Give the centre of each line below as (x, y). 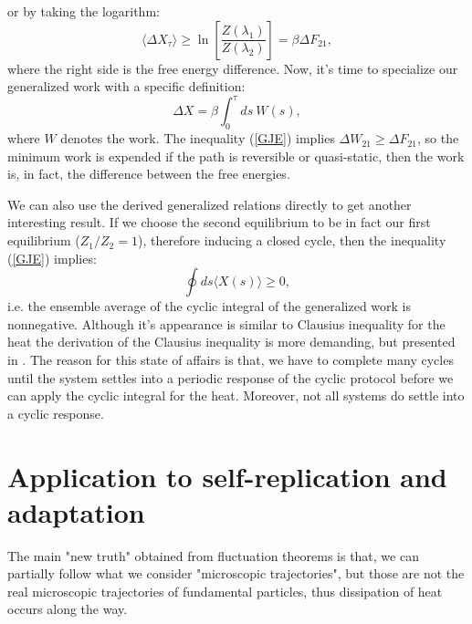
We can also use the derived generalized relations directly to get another (210, 204)
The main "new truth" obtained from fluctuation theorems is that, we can (213, 555)
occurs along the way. (68, 609)
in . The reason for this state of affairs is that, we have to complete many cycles (231, 360)
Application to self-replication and (227, 476)
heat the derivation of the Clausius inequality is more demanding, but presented (231, 342)
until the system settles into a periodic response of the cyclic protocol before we (231, 377)
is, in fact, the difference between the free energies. (149, 174)
